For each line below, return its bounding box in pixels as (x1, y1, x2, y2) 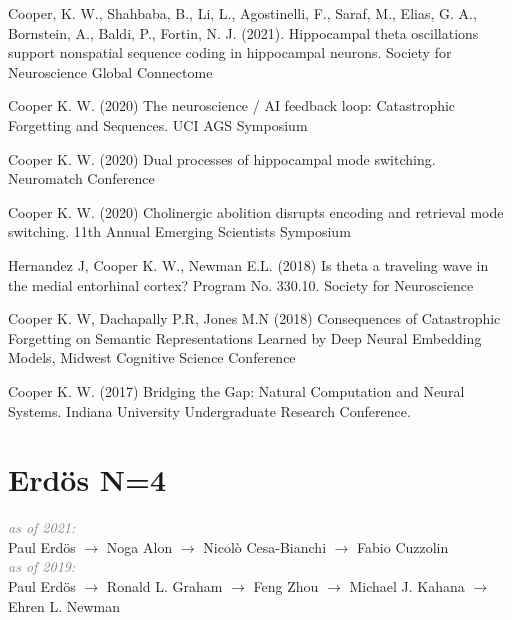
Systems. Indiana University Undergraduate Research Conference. (8, 400, 411, 421)
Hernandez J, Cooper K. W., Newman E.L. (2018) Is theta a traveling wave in (8, 254, 489, 275)
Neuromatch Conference (8, 168, 155, 189)
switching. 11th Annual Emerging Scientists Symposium (8, 221, 351, 242)
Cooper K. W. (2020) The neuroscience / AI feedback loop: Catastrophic (8, 95, 456, 116)
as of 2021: (8, 517, 76, 538)
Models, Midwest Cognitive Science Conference (8, 347, 296, 368)
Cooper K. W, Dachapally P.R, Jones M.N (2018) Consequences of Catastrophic (8, 308, 501, 329)
